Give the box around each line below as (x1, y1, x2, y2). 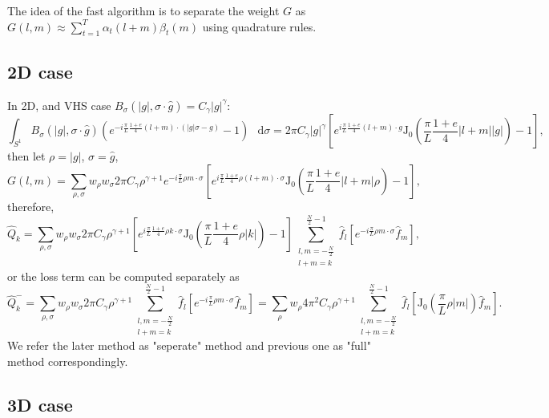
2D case (7, 59, 73, 83)
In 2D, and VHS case (7, 96, 111, 113)
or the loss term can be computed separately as (7, 267, 240, 284)
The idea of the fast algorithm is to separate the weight (7, 2, 280, 18)
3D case (7, 392, 73, 416)
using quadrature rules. (202, 18, 317, 34)
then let (7, 148, 46, 164)
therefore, (7, 198, 54, 215)
